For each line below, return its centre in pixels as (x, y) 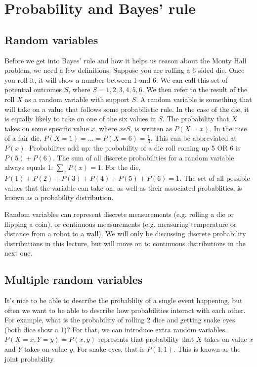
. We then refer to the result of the (195, 89)
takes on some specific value (47, 128)
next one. (19, 253)
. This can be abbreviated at (193, 138)
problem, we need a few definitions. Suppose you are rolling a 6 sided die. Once (125, 70)
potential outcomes (33, 89)
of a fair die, (23, 138)
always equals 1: (29, 167)
